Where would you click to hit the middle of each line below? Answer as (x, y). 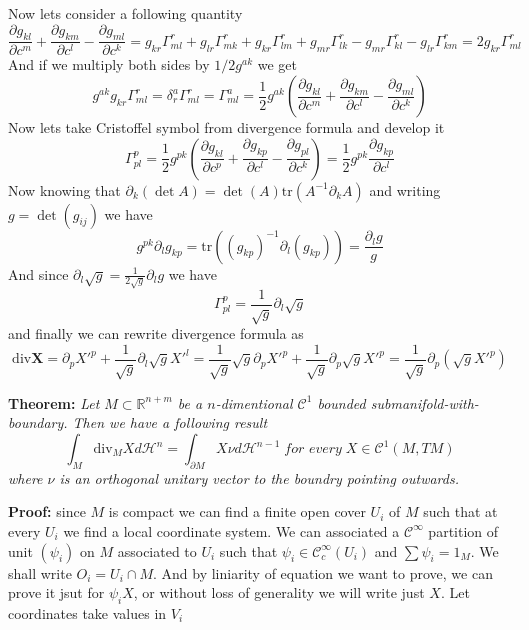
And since (38, 273)
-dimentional (254, 402)
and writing (405, 189)
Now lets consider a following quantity (125, 13)
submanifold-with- (424, 402)
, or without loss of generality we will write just (279, 592)
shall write (40, 572)
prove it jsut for (56, 592)
